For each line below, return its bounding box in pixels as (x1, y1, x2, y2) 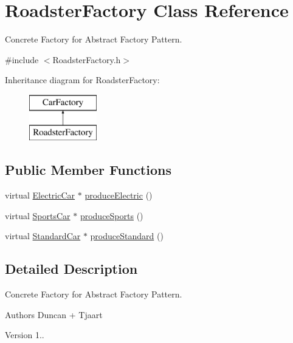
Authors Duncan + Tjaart (5, 308, 103, 321)
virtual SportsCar (5, 209, 71, 222)
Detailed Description (5, 259, 138, 278)
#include (5, 53, 39, 66)
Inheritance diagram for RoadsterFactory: (5, 73, 160, 86)
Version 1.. (5, 328, 44, 341)
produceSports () (80, 209, 143, 222)
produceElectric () (84, 189, 153, 202)
